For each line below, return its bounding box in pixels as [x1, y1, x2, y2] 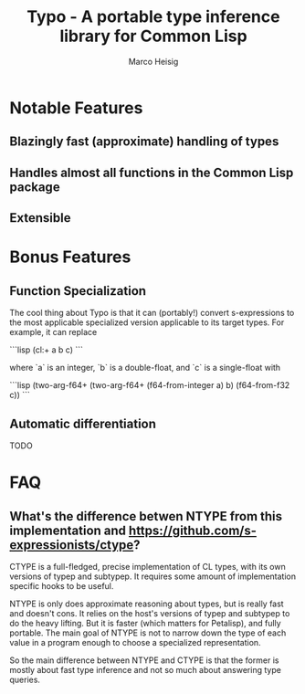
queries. [9, 674, 41, 685]
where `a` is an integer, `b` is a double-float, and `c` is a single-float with [9, 363, 281, 373]
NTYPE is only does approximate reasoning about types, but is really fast [9, 598, 285, 609]
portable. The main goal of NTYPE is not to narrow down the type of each [9, 627, 287, 638]
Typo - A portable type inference [26, 6, 280, 27]
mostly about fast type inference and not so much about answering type [9, 664, 281, 675]
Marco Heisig [128, 56, 179, 67]
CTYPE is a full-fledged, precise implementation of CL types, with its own [9, 561, 286, 572]
